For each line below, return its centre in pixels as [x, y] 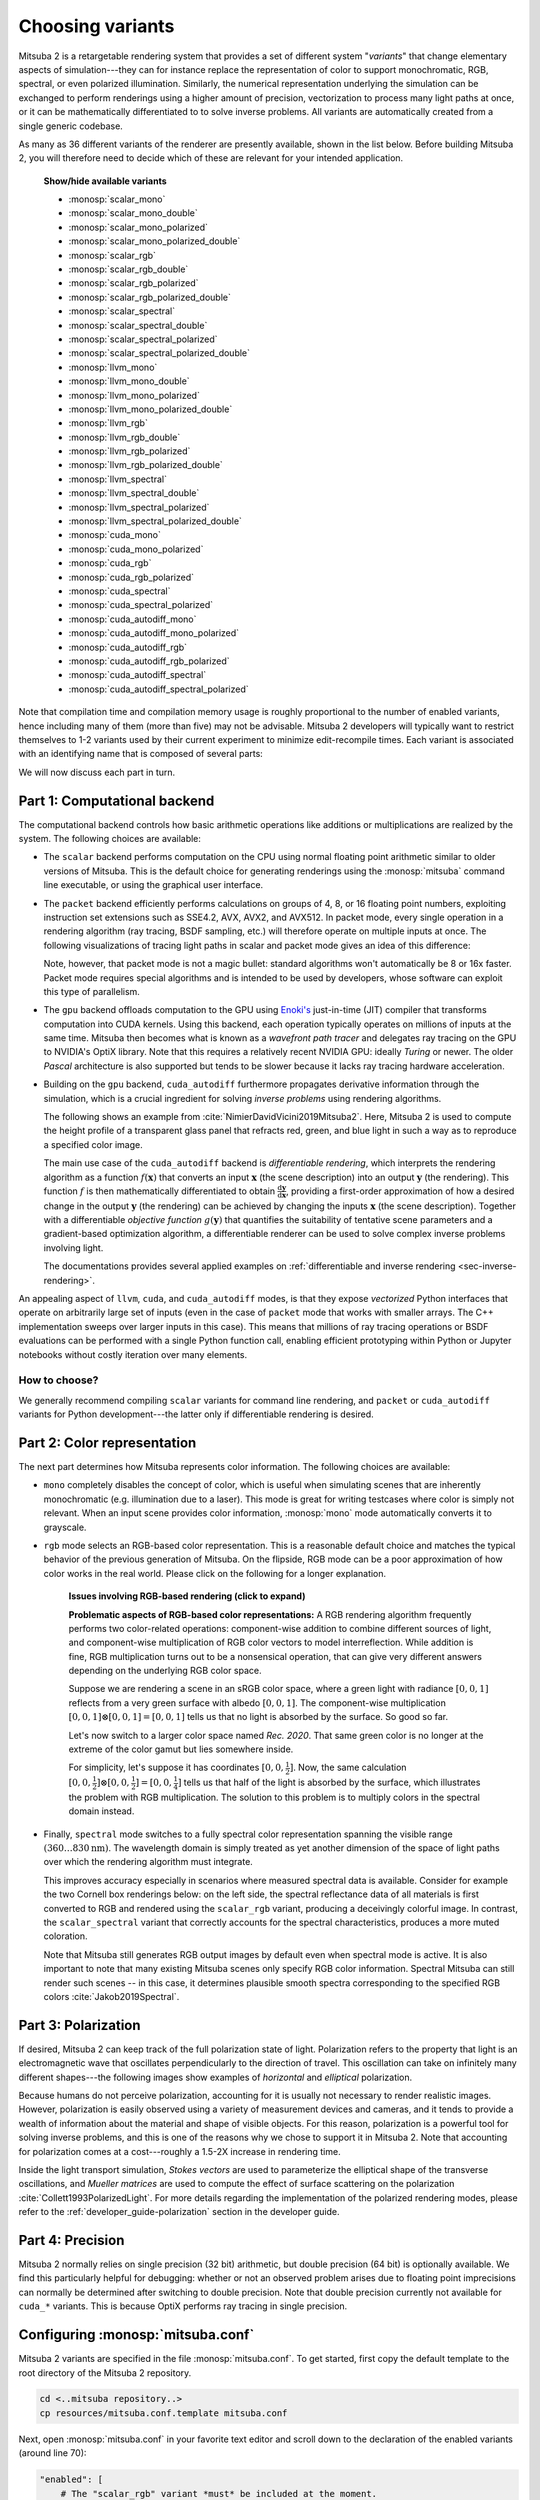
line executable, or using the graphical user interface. [153, 885]
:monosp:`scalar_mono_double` [133, 213]
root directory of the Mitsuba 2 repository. [105, 2372]
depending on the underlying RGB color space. [165, 1671]
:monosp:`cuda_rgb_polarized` [131, 577]
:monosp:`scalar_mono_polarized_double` [154, 241]
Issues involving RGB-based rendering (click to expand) [187, 1596]
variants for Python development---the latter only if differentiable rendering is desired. [196, 1414]
